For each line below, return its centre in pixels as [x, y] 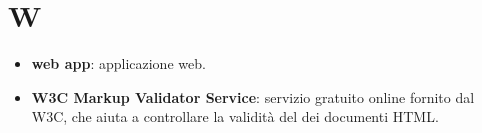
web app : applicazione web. [118, 63]
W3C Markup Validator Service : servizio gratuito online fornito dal [253, 96]
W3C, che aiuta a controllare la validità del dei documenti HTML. [235, 116]
